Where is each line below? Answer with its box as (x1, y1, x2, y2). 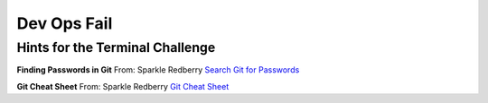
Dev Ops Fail (16, 13, 113, 33)
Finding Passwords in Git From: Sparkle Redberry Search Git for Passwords (16, 64, 300, 75)
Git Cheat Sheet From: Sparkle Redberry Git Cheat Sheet (16, 81, 230, 91)
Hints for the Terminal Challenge (16, 39, 216, 56)
